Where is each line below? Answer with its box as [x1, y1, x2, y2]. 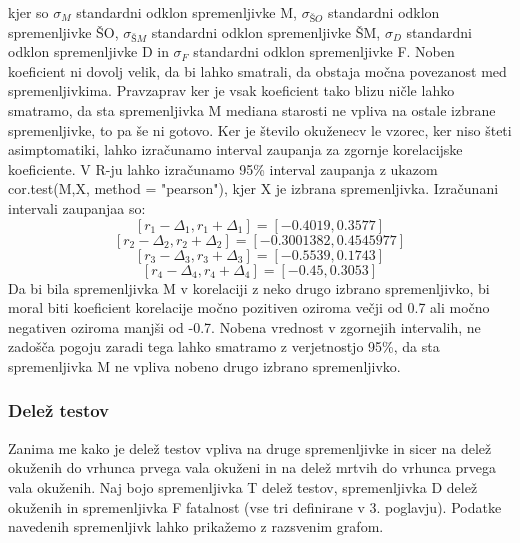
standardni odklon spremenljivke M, [76, 2, 297, 22]
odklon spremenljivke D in [8, 41, 169, 62]
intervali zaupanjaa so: [8, 197, 146, 218]
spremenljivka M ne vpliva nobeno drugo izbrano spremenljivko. [8, 355, 401, 376]
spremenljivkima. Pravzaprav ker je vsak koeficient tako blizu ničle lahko [8, 80, 455, 101]
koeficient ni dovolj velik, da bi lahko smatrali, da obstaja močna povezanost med [8, 60, 507, 81]
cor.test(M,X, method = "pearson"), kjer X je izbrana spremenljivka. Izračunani [8, 178, 499, 199]
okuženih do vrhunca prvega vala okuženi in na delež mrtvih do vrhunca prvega [8, 457, 496, 478]
